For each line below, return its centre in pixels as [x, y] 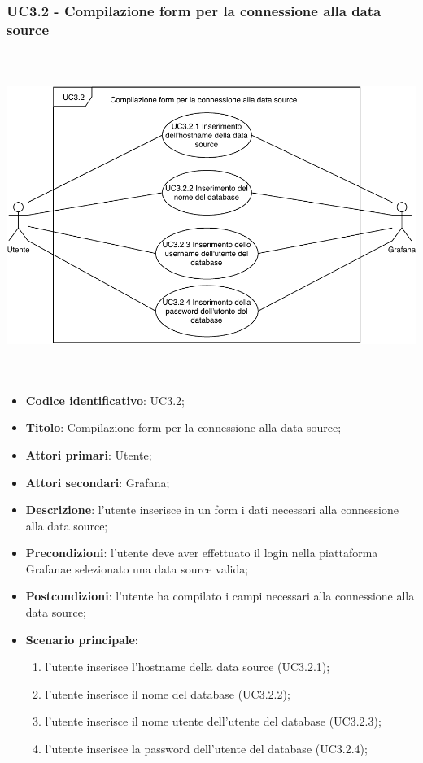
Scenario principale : [82, 639]
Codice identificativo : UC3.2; [105, 400]
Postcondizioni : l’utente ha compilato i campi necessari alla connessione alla [220, 596]
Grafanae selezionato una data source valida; [137, 568]
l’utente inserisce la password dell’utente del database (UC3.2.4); [206, 749]
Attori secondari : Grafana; [98, 482]
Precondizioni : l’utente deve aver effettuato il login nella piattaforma [202, 553]
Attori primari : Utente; [89, 454]
